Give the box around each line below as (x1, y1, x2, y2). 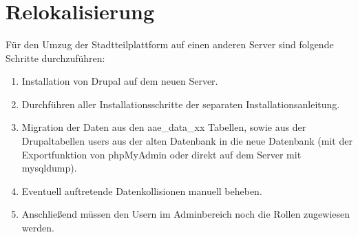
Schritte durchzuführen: (6, 50, 105, 65)
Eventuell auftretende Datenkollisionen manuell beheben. (21, 183, 262, 198)
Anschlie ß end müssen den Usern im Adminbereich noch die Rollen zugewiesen (21, 207, 350, 221)
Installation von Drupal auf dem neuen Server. (21, 74, 218, 88)
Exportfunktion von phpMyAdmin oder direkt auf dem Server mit (21, 147, 302, 161)
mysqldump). (21, 161, 77, 175)
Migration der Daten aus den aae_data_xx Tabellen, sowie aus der (21, 120, 306, 134)
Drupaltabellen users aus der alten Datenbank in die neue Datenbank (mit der (21, 134, 352, 148)
